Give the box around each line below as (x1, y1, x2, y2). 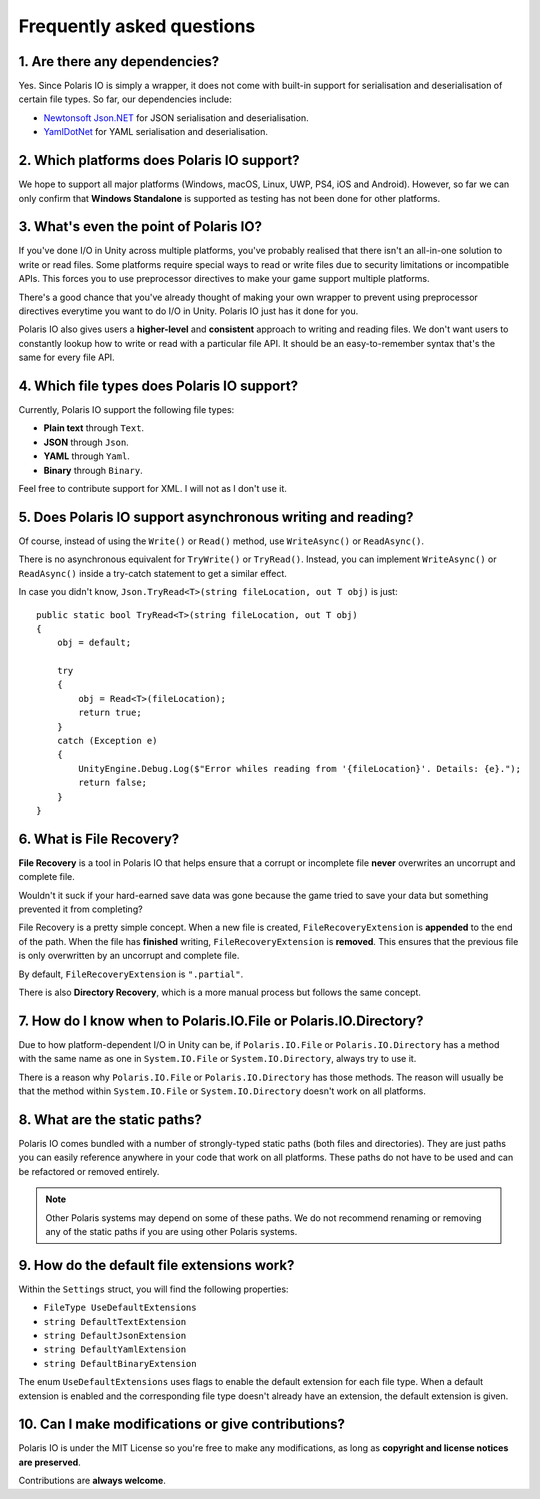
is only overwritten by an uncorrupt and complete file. (18, 950, 240, 962)
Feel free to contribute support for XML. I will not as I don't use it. (18, 483, 287, 495)
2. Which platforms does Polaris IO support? (18, 152, 300, 169)
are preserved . (18, 1456, 82, 1468)
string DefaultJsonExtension (43, 1330, 187, 1342)
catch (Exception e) (56, 735, 158, 747)
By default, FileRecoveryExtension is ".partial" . (18, 968, 244, 980)
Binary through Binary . (43, 464, 144, 476)
